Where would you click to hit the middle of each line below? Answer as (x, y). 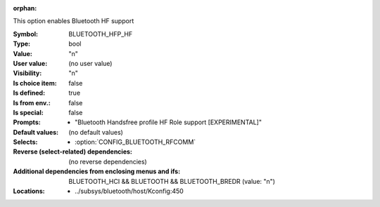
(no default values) (96, 132)
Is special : (28, 112)
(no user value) (90, 63)
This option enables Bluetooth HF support (74, 21)
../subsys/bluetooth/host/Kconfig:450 (129, 191)
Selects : (25, 142)
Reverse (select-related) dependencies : (73, 152)
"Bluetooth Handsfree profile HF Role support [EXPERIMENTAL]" (168, 122)
